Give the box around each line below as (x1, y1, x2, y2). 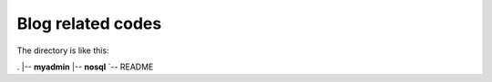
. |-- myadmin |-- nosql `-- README (16, 61, 154, 72)
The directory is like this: (16, 45, 109, 56)
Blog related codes (16, 14, 162, 33)
